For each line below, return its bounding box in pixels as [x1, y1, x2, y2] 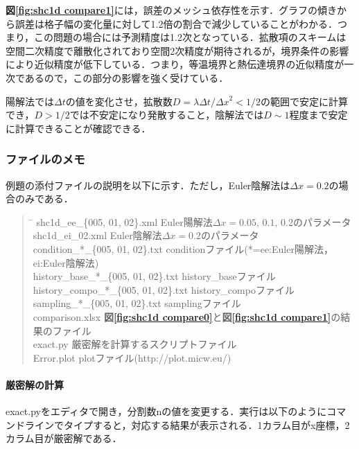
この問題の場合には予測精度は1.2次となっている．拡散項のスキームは [34, 30, 347, 44]
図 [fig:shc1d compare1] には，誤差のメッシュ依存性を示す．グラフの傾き [6, 3, 338, 17]
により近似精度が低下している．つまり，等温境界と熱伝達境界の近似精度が [6, 57, 344, 71]
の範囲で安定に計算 [260, 94, 348, 108]
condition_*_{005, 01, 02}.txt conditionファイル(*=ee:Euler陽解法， [33, 241, 333, 256]
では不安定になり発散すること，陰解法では [69, 107, 264, 122]
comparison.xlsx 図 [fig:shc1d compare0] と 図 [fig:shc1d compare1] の [33, 309, 341, 324]
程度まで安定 [289, 107, 348, 122]
